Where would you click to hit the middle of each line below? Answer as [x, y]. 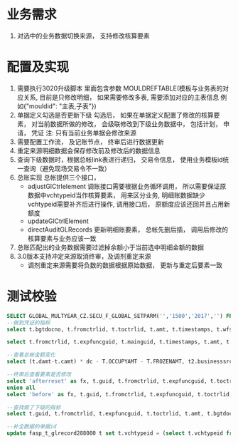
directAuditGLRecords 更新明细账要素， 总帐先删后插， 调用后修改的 [128, 229]
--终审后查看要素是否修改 [39, 375]
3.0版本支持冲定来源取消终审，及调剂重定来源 [84, 256]
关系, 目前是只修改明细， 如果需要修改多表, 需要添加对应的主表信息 [121, 97]
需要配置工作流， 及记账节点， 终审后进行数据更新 [90, 141]
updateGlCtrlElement [58, 221]
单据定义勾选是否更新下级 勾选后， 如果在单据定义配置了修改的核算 [115, 115]
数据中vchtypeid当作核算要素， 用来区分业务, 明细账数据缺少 [116, 195]
